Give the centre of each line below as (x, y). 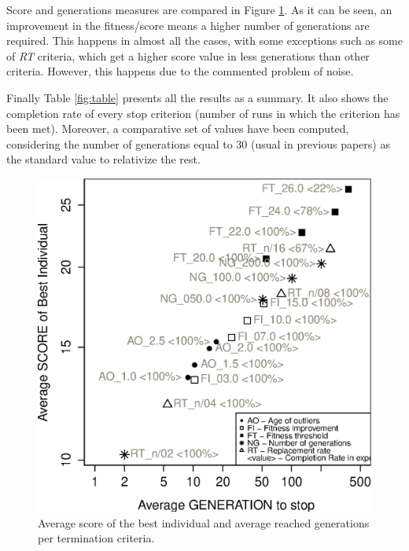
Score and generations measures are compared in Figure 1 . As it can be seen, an (199, 9)
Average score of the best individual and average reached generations (204, 522)
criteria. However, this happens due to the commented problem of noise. (180, 71)
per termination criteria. (96, 538)
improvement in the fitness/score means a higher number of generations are (188, 25)
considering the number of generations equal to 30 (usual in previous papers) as (198, 143)
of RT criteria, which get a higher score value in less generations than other (188, 55)
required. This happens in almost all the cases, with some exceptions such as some (204, 40)
